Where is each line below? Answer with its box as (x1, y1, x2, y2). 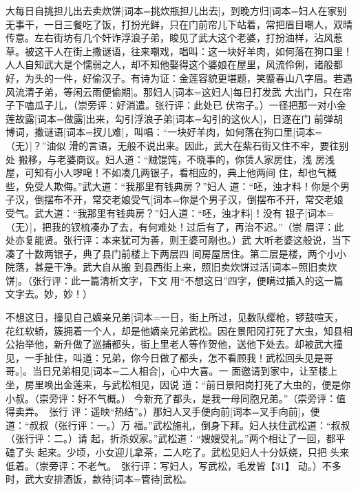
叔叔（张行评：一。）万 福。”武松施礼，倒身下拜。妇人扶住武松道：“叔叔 (29, 417, 350, 432)
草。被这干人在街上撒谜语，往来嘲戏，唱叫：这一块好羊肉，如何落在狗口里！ (6, 43, 352, 58)
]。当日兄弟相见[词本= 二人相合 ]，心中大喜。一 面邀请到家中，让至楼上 (20, 364, 338, 378)
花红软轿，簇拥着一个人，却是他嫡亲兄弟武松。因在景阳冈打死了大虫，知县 (6, 323, 343, 337)
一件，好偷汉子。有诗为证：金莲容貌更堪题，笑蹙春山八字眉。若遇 (53, 70, 352, 85)
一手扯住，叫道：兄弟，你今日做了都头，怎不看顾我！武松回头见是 (24, 350, 324, 364)
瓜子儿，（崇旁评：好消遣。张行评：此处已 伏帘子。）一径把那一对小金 (34, 98, 346, 112)
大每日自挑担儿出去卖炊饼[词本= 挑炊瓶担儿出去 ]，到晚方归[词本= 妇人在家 (6, 3, 337, 17)
